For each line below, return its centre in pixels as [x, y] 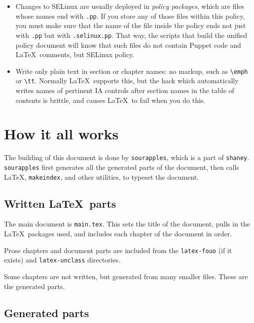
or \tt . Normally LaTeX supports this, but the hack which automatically [127, 81]
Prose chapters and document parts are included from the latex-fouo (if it [118, 250]
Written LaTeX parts [60, 203]
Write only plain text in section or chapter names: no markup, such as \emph [132, 71]
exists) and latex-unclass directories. [62, 260]
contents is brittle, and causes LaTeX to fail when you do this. [110, 100]
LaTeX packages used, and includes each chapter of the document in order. [118, 234]
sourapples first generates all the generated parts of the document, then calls [122, 167]
